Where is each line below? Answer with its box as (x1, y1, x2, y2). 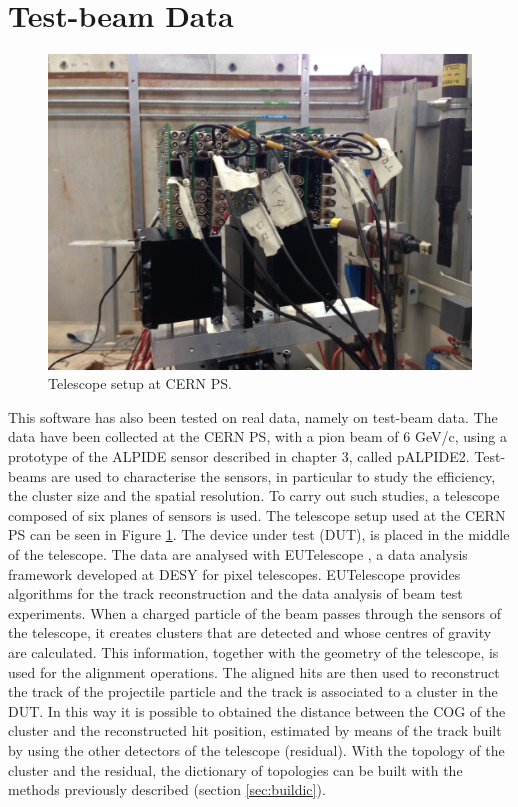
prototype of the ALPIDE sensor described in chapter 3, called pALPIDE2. (8, 446, 470, 467)
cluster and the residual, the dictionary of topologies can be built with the (8, 759, 463, 780)
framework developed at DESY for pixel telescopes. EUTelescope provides (8, 563, 461, 584)
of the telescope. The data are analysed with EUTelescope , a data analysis (8, 543, 468, 564)
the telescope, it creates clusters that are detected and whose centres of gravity (8, 622, 492, 643)
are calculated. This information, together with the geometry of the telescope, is (8, 641, 499, 662)
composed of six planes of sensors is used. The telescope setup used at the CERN (8, 504, 506, 525)
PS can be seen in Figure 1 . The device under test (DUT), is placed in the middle (8, 524, 510, 545)
